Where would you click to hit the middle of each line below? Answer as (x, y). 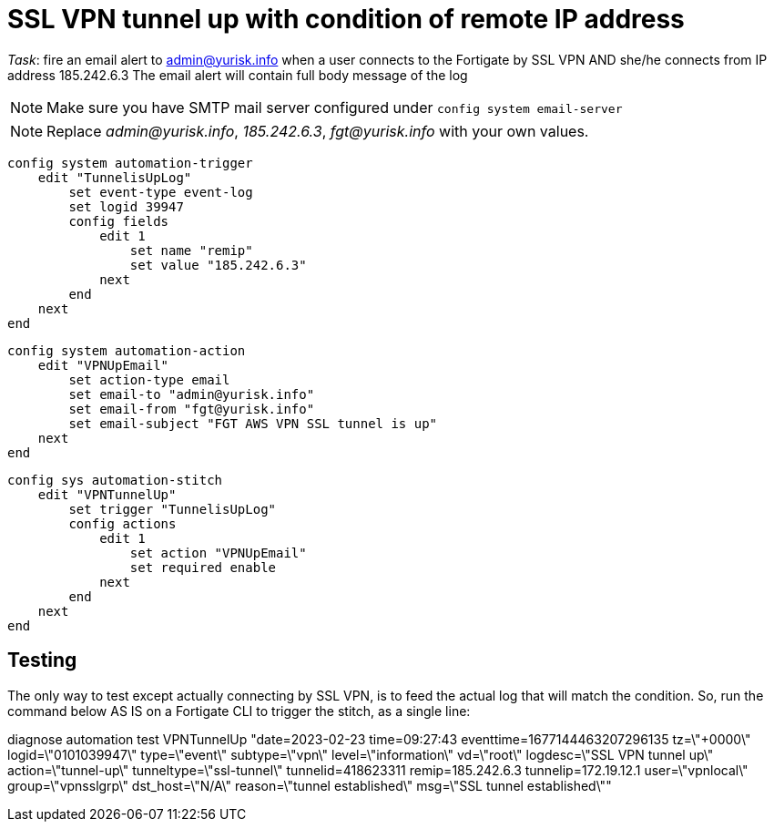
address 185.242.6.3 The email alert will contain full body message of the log (238, 75)
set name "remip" (191, 250)
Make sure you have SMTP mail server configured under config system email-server (335, 107)
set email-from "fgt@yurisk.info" (192, 409)
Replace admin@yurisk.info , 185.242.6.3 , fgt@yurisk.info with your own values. (318, 131)
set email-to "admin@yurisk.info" (192, 394)
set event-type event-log (161, 192)
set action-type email (149, 379)
